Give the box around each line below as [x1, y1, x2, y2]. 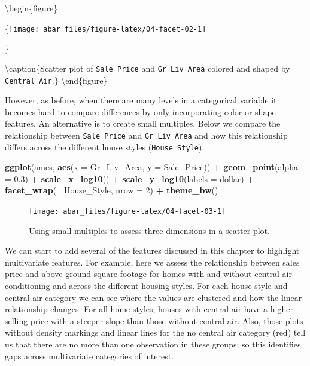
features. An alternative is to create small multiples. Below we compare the [5, 117, 281, 130]
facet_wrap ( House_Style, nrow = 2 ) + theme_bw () [5, 184, 218, 196]
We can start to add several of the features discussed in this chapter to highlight [5, 244, 300, 257]
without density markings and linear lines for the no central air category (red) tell [5, 326, 306, 339]
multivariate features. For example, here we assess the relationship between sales [5, 256, 300, 268]
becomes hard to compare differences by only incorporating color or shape [5, 105, 276, 118]
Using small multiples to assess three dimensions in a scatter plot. [29, 224, 270, 236]
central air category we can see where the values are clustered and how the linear [5, 291, 302, 303]
